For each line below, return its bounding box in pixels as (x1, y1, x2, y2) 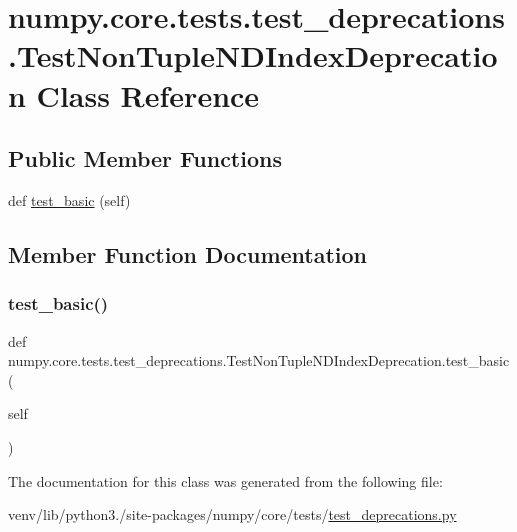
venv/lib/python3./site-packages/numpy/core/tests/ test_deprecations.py (8, 504, 457, 525)
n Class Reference (8, 74, 260, 115)
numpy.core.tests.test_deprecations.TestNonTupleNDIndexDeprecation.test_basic (8, 350, 510, 371)
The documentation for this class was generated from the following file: (8, 470, 443, 491)
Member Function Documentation (8, 238, 368, 269)
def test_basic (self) (8, 189, 131, 210)
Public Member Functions (8, 143, 282, 174)
